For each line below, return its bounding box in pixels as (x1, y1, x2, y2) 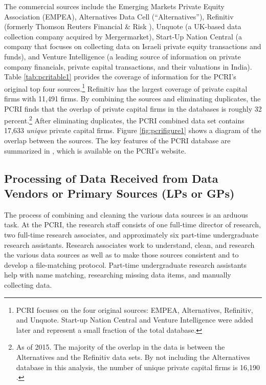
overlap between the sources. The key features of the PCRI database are (4, 135, 231, 146)
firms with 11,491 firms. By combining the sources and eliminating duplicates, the (4, 93, 261, 103)
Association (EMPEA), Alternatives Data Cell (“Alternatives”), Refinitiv (4, 11, 234, 22)
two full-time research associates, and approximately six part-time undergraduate (4, 229, 259, 240)
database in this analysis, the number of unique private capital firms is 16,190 (16, 361, 260, 372)
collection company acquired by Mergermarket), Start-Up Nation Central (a (4, 31, 242, 41)
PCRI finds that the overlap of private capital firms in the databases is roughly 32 (4, 103, 262, 114)
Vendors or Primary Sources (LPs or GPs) (4, 185, 235, 201)
